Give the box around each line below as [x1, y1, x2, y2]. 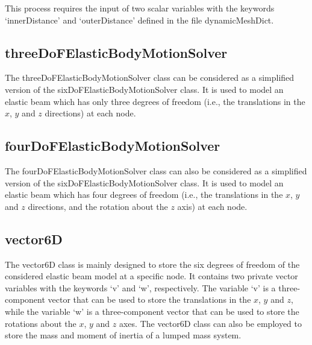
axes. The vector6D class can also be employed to [119, 317, 302, 329]
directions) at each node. [45, 107, 136, 119]
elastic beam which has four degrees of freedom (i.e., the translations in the [5, 188, 283, 201]
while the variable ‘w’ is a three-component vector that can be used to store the [5, 305, 299, 317]
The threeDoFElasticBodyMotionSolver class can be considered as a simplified [5, 71, 295, 84]
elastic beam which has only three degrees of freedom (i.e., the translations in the [5, 95, 305, 107]
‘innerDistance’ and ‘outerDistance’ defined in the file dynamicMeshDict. [5, 13, 274, 26]
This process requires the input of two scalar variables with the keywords [5, 2, 275, 14]
